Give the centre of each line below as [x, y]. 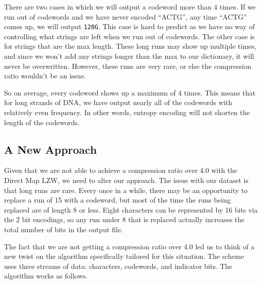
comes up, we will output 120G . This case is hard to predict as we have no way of [129, 26]
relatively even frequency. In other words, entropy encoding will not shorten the [127, 112]
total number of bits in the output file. [63, 229]
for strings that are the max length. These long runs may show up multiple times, [130, 46]
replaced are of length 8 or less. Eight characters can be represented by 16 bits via [131, 209]
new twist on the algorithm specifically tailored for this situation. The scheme [124, 256]
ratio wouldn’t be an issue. [45, 76]
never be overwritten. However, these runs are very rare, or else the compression [128, 66]
